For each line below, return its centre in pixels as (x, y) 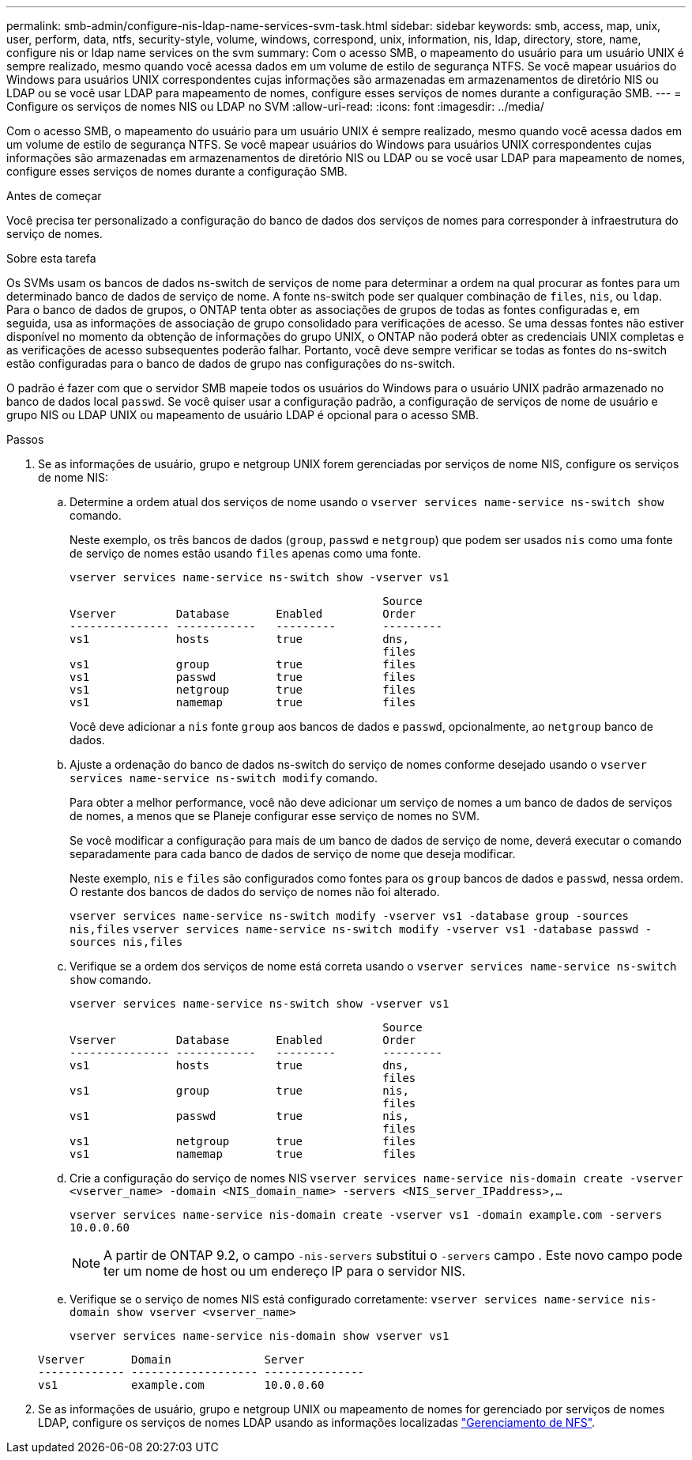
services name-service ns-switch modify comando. (224, 778)
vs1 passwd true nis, (239, 1116)
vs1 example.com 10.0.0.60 (181, 1385)
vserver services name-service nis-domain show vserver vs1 (259, 1336)
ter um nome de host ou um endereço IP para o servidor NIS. (285, 1271)
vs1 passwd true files (243, 677)
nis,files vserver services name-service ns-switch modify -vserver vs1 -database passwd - (361, 929)
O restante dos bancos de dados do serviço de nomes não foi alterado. (255, 892)
